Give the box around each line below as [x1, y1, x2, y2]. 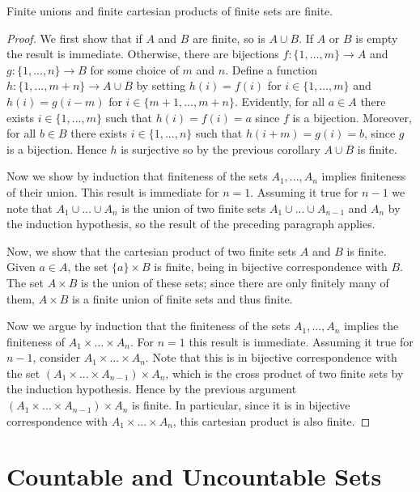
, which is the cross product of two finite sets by [165, 364, 404, 381]
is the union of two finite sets [121, 199, 266, 216]
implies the [344, 317, 399, 334]
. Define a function [225, 61, 317, 78]
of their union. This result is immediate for [6, 183, 219, 200]
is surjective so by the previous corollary [121, 140, 320, 157]
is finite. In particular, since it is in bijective [132, 397, 350, 414]
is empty [355, 29, 398, 46]
